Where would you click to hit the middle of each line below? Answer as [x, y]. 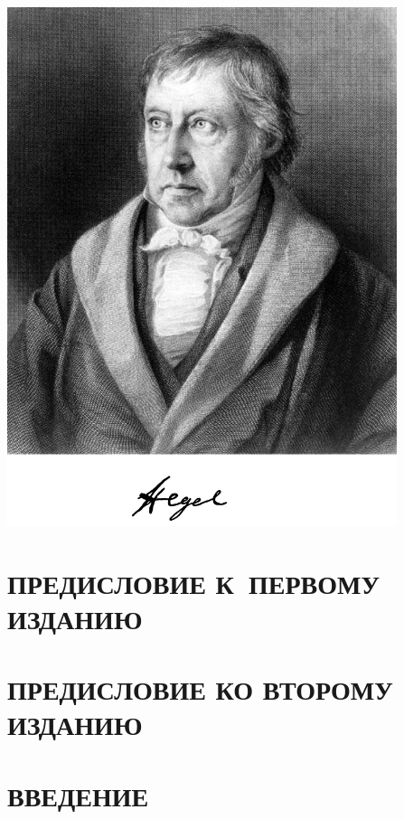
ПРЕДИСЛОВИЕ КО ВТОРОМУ [200, 689]
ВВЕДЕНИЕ [78, 795]
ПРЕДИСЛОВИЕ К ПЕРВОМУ [194, 583]
